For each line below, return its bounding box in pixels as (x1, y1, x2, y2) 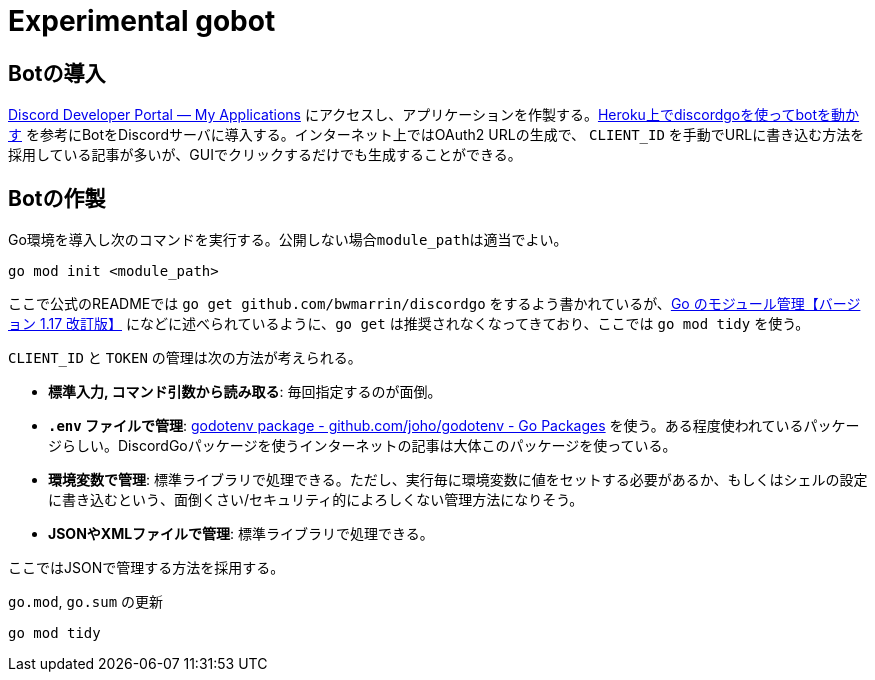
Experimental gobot (8, 4, 276, 38)
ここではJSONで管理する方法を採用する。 (8, 559, 285, 577)
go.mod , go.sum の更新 (8, 593, 164, 611)
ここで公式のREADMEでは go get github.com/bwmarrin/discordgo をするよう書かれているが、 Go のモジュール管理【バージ (8, 295, 861, 313)
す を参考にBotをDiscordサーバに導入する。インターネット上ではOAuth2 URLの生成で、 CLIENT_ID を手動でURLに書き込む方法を (8, 126, 865, 144)
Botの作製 (8, 185, 106, 211)
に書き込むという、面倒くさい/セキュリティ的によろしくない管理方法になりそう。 (48, 491, 584, 509)
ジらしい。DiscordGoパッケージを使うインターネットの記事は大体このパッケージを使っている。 (48, 437, 677, 455)
